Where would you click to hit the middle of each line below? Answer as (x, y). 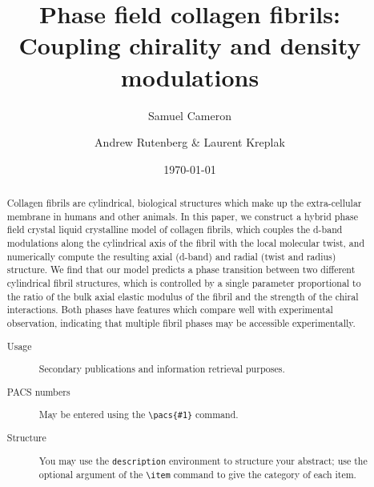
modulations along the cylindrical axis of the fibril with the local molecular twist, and (186, 243)
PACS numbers (38, 391)
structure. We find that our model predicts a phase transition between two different (181, 270)
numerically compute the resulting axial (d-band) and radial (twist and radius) (171, 256)
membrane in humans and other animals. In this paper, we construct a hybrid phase (182, 216)
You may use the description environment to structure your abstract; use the (203, 460)
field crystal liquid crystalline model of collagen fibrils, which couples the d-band (175, 229)
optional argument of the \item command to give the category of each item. (197, 474)
